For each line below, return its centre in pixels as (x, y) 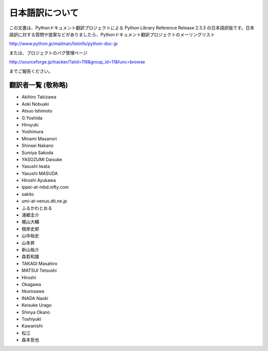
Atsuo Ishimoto (37, 111)
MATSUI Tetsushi (39, 271)
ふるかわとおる (37, 208)
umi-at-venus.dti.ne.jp (44, 201)
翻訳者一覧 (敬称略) (38, 85)
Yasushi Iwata (36, 167)
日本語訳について (44, 13)
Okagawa (32, 284)
